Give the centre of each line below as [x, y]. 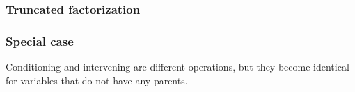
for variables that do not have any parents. [97, 80]
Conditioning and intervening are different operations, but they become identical [177, 67]
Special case [40, 40]
